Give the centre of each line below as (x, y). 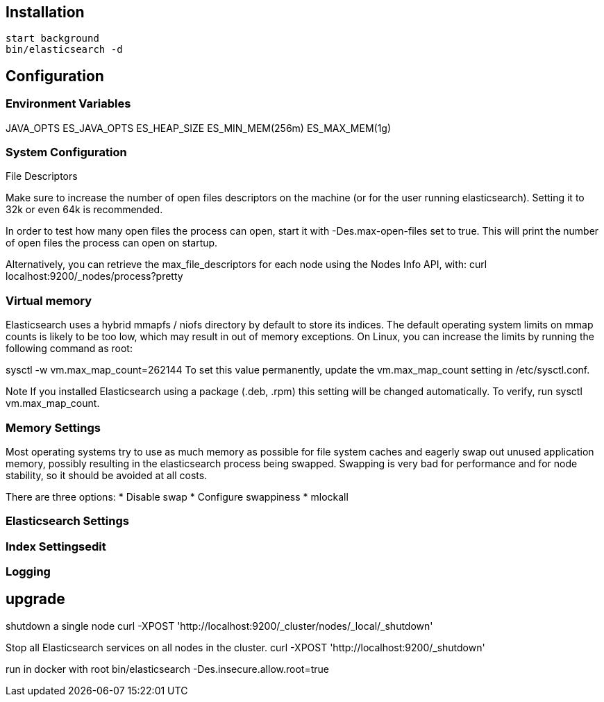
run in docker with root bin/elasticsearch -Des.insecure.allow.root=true (167, 669)
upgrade (35, 599)
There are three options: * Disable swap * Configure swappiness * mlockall (177, 496)
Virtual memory (49, 300)
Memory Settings (53, 427)
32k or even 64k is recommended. (84, 210)
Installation (45, 12)
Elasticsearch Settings (67, 521)
